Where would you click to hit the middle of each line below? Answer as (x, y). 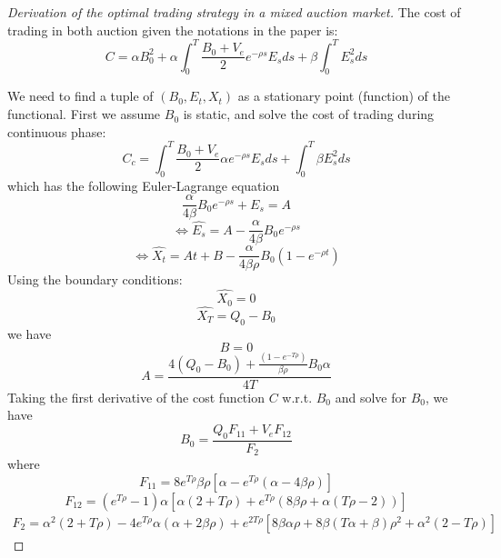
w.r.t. (297, 397)
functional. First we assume (84, 114)
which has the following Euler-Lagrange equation (144, 185)
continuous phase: (57, 131)
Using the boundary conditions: (95, 279)
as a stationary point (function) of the (344, 96)
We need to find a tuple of (80, 96)
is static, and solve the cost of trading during (309, 114)
